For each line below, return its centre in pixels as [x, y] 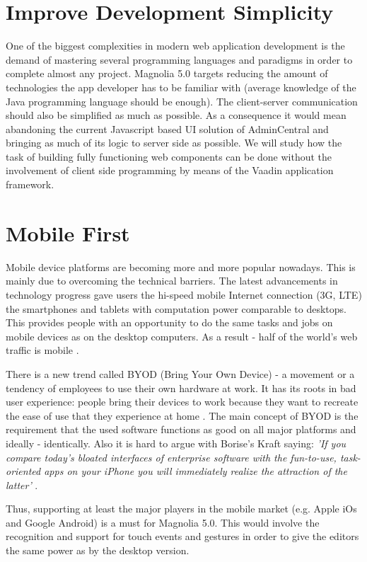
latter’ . [22, 484]
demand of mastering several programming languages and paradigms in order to [179, 59]
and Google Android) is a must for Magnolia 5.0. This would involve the [163, 522]
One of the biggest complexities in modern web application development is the [175, 46]
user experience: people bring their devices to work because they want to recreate [182, 402]
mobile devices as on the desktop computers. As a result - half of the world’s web [182, 336]
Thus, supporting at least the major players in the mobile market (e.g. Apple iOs [181, 509]
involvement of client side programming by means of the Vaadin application [170, 170]
